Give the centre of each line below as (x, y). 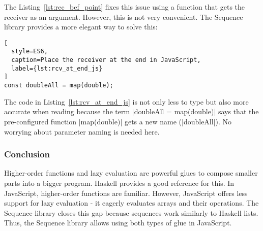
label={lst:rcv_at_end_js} (57, 68)
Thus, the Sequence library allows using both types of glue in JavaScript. (118, 223)
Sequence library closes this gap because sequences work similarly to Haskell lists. (131, 212)
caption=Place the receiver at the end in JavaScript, (106, 60)
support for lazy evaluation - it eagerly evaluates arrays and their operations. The (131, 203)
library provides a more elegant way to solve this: (81, 27)
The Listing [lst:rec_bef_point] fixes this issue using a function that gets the (125, 7)
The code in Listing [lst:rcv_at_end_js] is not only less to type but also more (126, 101)
